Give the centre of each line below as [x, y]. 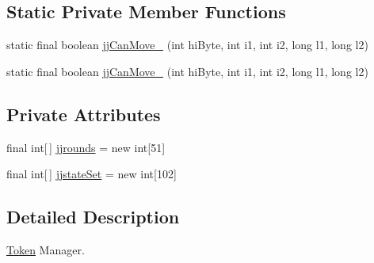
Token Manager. [46, 249]
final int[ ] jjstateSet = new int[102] [92, 174]
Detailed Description [93, 217]
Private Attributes [84, 114]
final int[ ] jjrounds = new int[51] [86, 147]
